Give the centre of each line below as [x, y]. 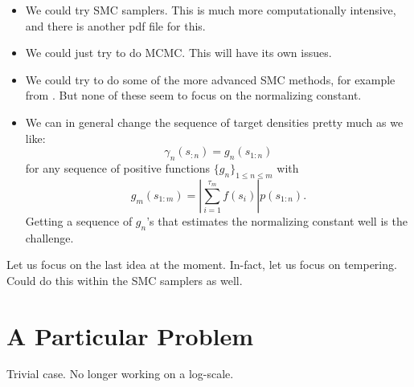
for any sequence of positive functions [118, 167]
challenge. [49, 237]
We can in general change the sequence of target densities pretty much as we [214, 122]
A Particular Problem [130, 335]
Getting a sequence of [79, 220]
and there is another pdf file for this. [115, 25]
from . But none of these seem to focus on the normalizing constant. [193, 95]
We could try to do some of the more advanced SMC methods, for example [210, 79]
